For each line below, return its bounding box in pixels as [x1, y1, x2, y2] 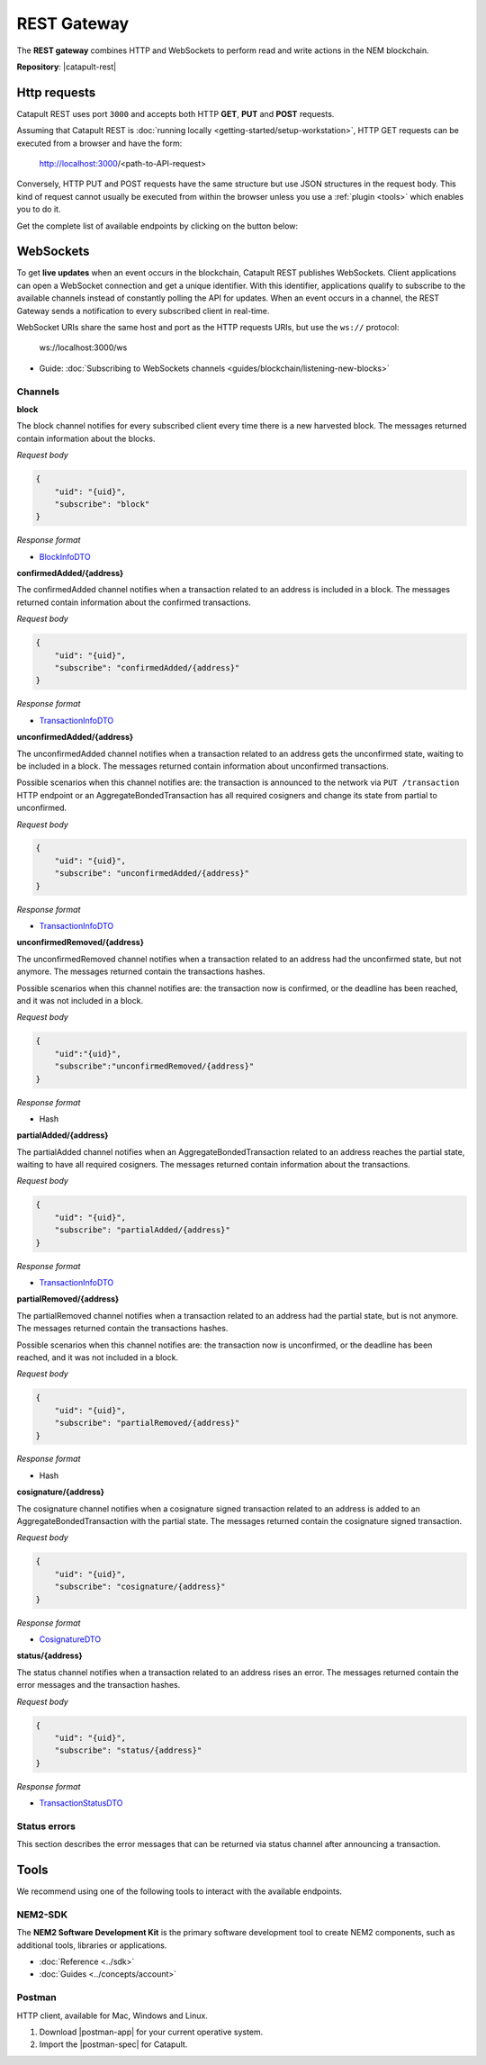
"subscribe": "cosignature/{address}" [54, 1582, 226, 1592]
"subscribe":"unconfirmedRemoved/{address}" [54, 1061, 255, 1071]
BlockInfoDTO [39, 551, 91, 562]
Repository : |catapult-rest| [16, 61, 117, 72]
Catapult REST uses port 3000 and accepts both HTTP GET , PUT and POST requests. [16, 108, 335, 119]
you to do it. [16, 203, 61, 215]
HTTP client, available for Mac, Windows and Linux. [16, 2010, 209, 2021]
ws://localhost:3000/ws [39, 342, 128, 353]
